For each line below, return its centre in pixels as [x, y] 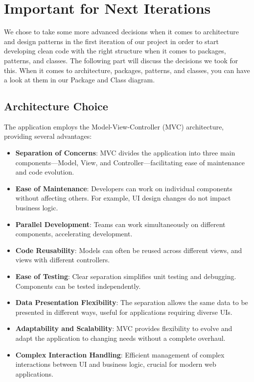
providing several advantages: [48, 136]
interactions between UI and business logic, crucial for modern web [116, 364]
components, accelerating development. [74, 234]
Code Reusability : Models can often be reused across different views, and [129, 250]
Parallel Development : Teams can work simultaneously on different [120, 224]
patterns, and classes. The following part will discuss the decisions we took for [121, 60]
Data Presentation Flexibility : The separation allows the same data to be [132, 302]
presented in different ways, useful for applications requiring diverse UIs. [124, 312]
